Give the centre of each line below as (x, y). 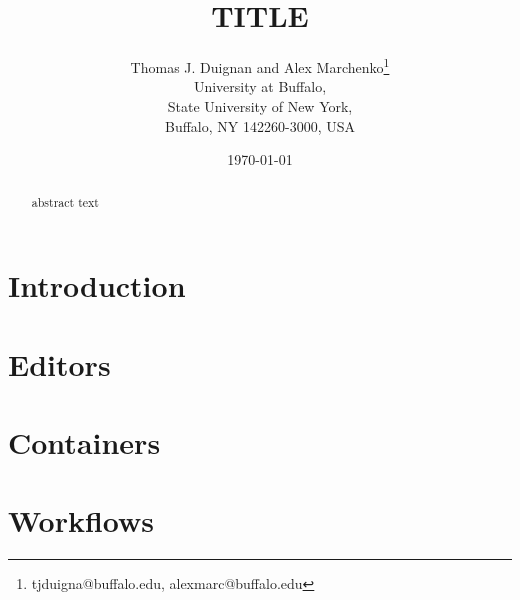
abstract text (65, 201)
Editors (59, 363)
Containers (84, 441)
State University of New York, (260, 105)
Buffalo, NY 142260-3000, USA (260, 125)
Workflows (81, 520)
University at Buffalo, (260, 86)
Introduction (97, 285)
